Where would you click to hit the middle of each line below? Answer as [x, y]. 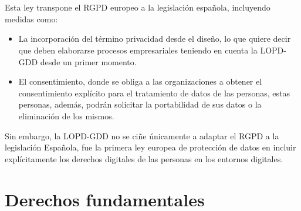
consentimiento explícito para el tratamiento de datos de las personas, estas [154, 93]
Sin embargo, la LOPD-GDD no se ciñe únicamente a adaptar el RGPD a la [142, 135]
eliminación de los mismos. [66, 115]
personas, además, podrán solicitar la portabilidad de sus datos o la [140, 104]
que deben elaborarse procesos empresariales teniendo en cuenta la [138, 50]
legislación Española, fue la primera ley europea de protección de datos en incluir [150, 147]
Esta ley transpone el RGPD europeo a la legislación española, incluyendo [138, 7]
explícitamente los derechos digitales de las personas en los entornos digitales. [144, 158]
